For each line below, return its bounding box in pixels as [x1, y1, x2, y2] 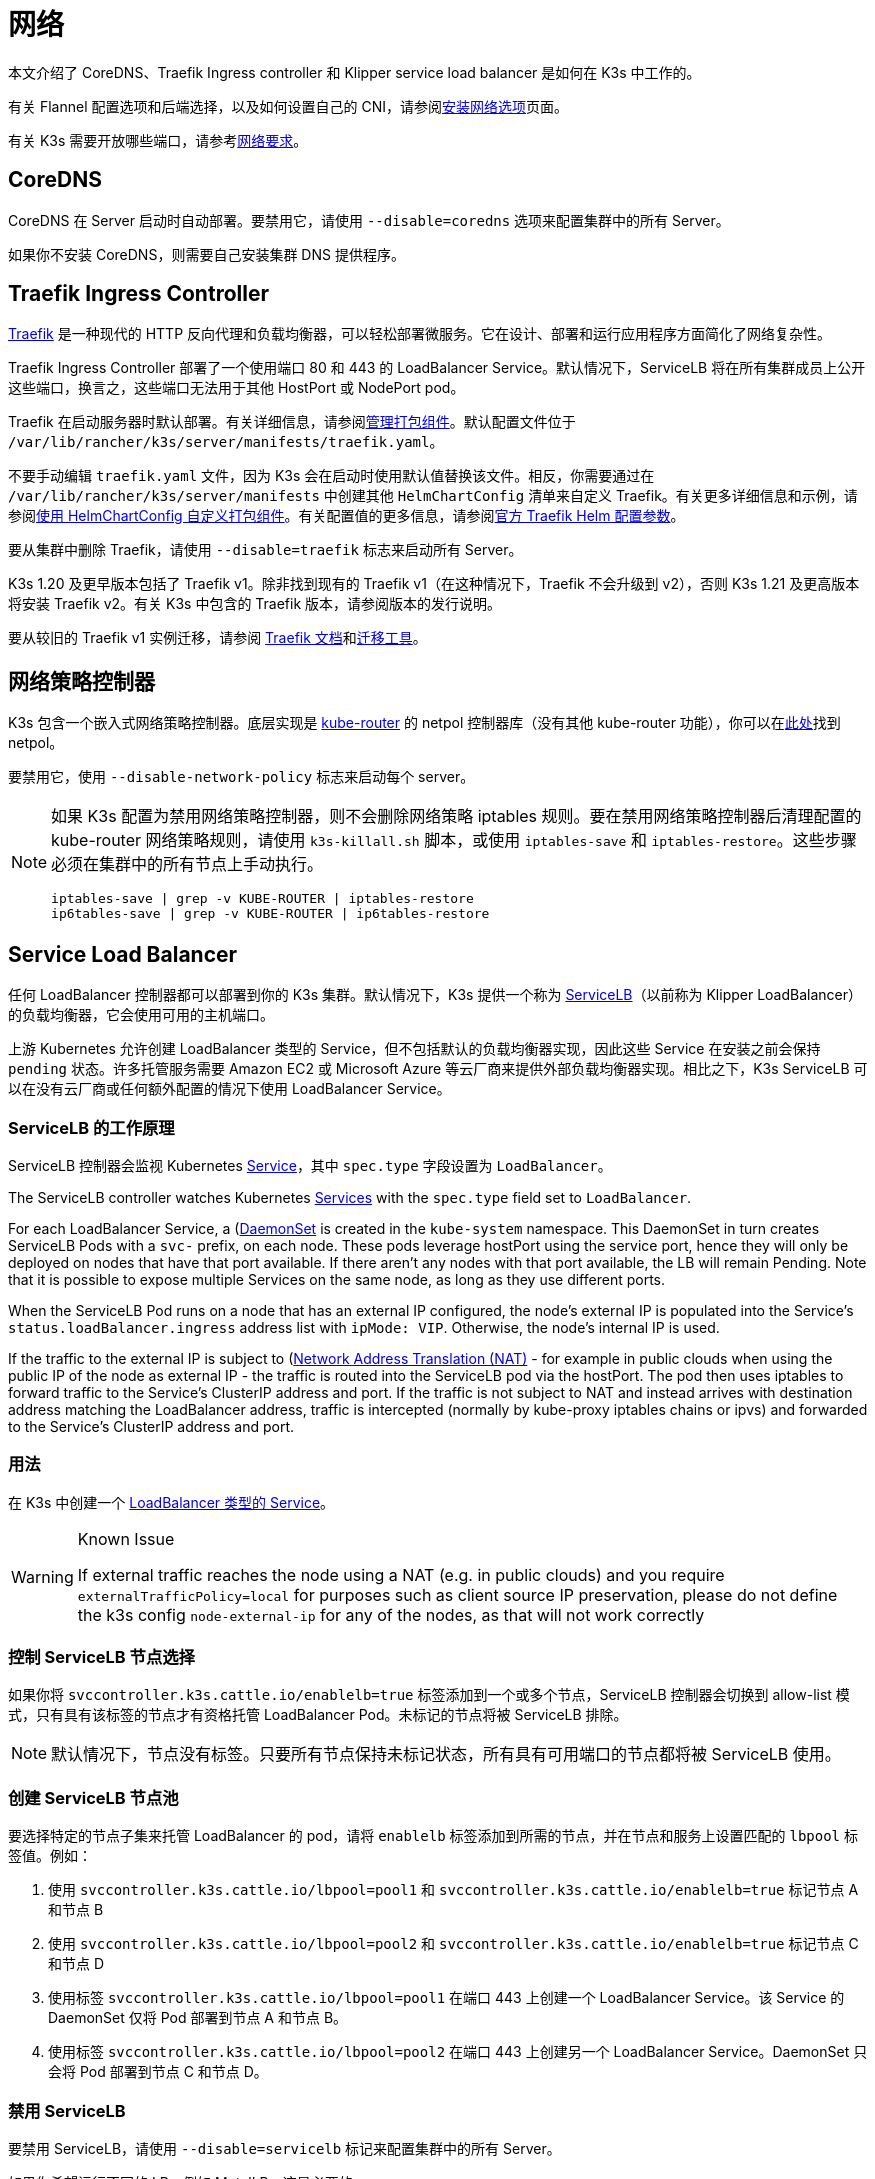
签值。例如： [8, 1847, 92, 1865]
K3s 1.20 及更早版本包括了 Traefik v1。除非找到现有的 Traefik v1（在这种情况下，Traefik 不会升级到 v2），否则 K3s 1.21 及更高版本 [8, 575, 860, 593]
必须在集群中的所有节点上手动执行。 [51, 854, 324, 875]
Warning [11, 1566, 74, 1587]
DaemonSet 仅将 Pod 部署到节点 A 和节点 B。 [48, 2009, 348, 2027]
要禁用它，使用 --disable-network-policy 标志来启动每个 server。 [8, 768, 475, 786]
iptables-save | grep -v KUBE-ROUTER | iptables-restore [51, 891, 474, 907]
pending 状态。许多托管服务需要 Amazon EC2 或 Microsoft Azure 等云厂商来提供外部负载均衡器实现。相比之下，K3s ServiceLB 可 [8, 1060, 868, 1078]
